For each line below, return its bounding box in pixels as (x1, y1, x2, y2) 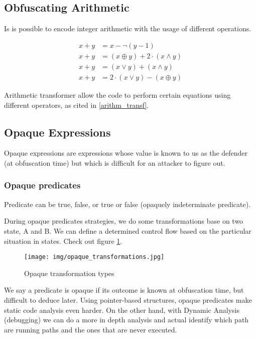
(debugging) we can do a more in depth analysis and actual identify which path (4, 314, 249, 325)
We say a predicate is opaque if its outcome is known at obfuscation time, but (4, 285, 244, 295)
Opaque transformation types (24, 267, 114, 278)
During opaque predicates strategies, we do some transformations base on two (4, 216, 243, 226)
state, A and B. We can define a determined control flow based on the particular (4, 225, 251, 236)
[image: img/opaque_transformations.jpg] (24, 253, 165, 261)
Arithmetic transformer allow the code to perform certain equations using (4, 89, 231, 100)
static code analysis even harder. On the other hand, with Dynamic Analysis (4, 304, 239, 315)
